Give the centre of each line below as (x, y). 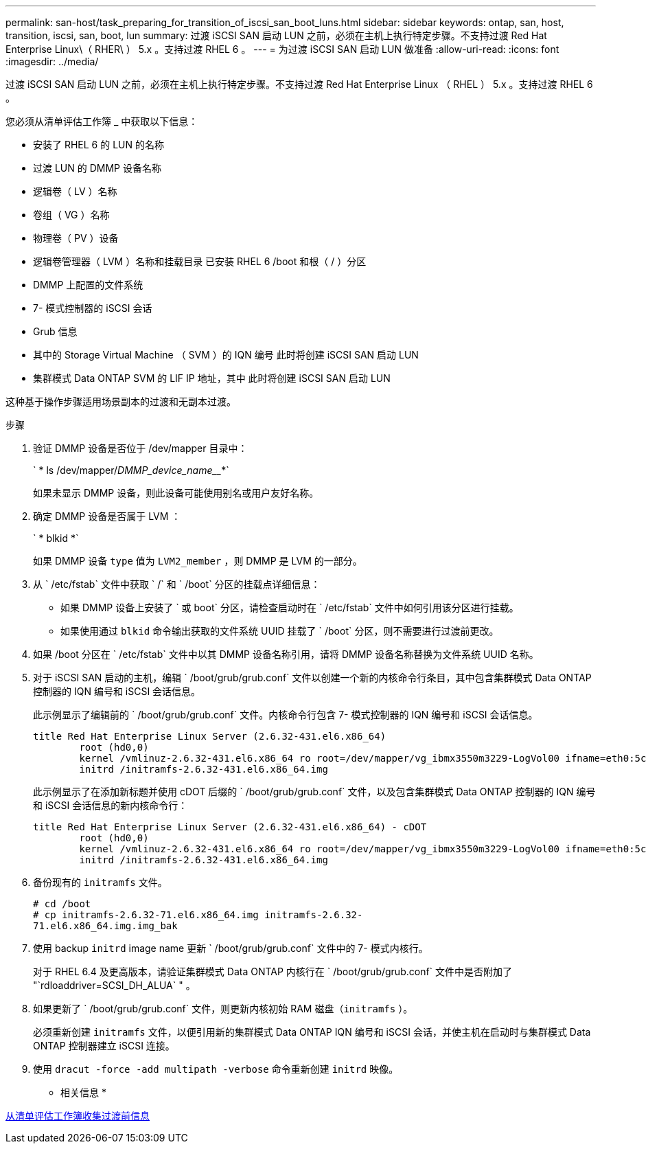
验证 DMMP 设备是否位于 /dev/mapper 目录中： (140, 448)
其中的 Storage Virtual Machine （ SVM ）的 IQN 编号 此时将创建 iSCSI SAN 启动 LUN (226, 355)
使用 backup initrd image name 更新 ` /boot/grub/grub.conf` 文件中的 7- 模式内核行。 (231, 948)
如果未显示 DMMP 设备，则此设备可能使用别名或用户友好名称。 (176, 493)
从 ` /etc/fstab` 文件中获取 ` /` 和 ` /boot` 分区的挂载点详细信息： (177, 584)
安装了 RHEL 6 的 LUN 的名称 (99, 145)
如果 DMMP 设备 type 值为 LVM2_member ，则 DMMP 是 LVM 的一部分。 (198, 561)
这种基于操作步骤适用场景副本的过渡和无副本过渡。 (121, 401)
